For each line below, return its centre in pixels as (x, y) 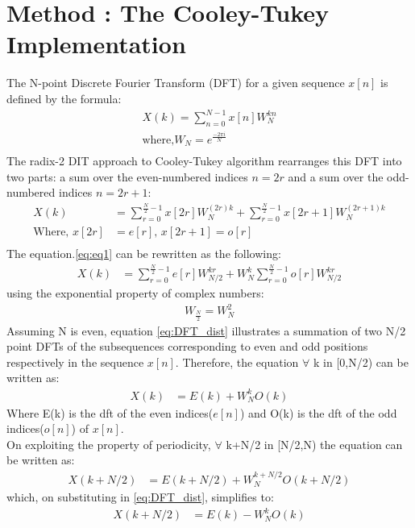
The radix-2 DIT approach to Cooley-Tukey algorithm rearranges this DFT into (204, 161)
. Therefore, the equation (237, 362)
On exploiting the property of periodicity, (109, 444)
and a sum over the (336, 176)
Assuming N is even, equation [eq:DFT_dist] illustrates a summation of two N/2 (206, 330)
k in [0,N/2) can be (361, 362)
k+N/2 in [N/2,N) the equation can (314, 444)
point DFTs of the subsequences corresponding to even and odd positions (187, 346)
